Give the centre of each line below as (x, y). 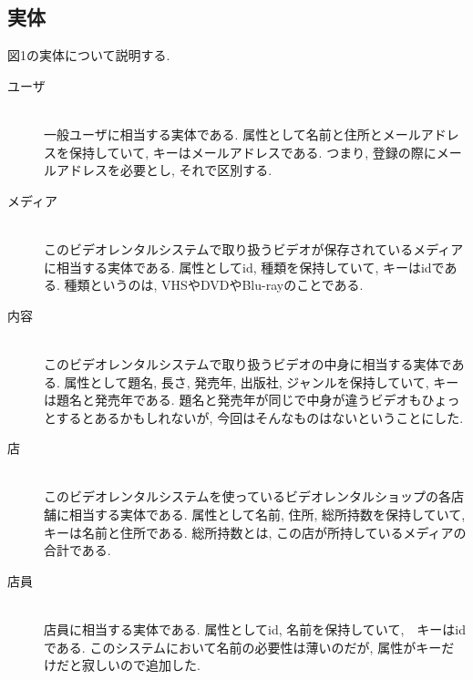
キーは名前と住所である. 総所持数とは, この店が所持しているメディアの (255, 532)
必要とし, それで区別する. (196, 170)
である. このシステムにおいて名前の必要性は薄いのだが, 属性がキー (243, 647)
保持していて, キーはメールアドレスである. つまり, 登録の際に (252, 152)
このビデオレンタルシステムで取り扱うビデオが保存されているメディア (254, 248)
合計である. (77, 550)
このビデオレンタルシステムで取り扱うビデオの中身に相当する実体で (248, 363)
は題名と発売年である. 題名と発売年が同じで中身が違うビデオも (233, 400)
